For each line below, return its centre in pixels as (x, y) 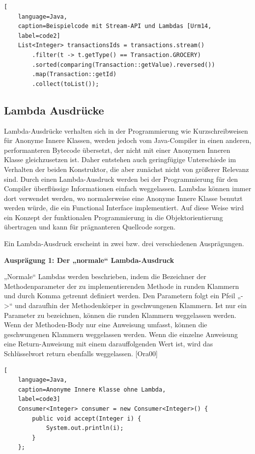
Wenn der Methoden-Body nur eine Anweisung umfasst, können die (106, 325)
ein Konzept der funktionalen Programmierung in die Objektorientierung (113, 217)
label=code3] (39, 399)
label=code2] (39, 36)
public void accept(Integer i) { (87, 418)
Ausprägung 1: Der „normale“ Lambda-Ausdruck (89, 260)
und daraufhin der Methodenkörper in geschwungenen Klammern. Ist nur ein (131, 305)
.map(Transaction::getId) (74, 74)
